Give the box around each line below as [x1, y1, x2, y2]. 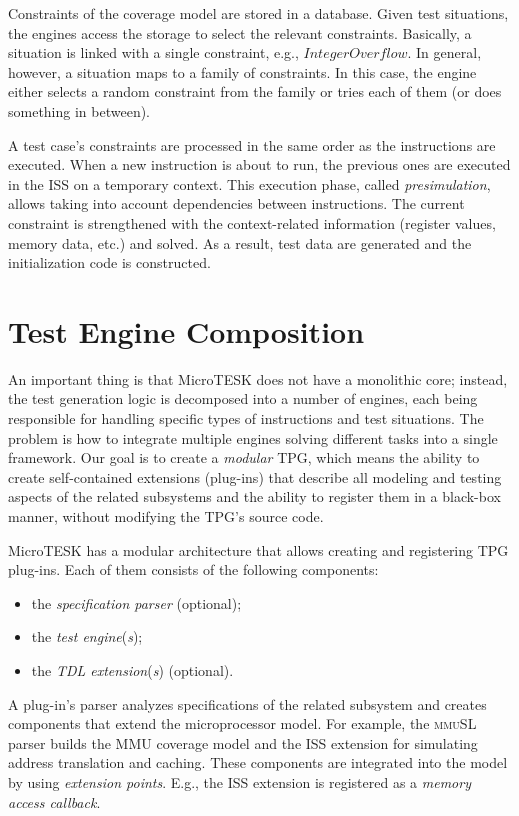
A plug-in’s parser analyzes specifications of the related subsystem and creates [8, 693, 487, 714]
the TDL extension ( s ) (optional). [31, 659, 234, 680]
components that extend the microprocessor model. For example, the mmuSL [8, 713, 477, 734]
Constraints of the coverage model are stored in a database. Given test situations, [8, 3, 509, 23]
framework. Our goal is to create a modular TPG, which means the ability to [8, 447, 480, 468]
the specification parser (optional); [31, 592, 242, 613]
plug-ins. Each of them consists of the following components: [8, 559, 379, 580]
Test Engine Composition [8, 310, 365, 351]
